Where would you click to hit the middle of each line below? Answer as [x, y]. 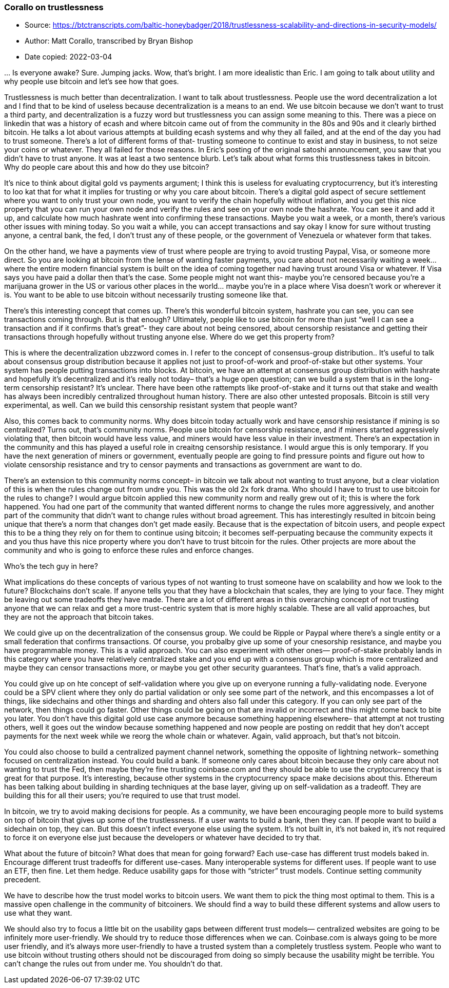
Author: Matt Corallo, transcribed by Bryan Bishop [109, 41]
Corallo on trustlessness [54, 7]
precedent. [23, 880]
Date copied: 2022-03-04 [69, 57]
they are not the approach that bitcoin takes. [79, 617]
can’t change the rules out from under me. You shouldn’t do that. [113, 964]
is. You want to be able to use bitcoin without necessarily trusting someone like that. [146, 295]
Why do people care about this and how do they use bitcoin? [107, 167]
